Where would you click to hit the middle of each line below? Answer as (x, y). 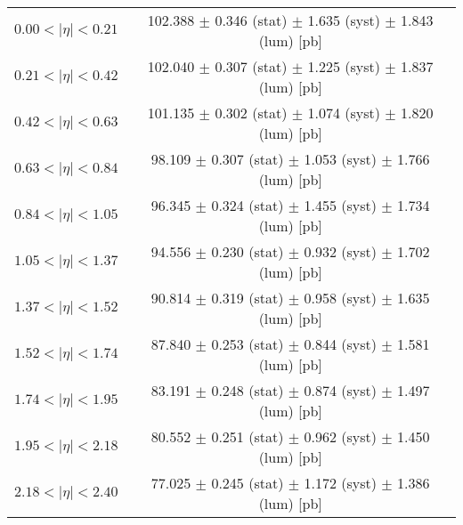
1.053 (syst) (340, 159)
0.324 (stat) (248, 205)
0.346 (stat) (251, 20)
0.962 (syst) (340, 436)
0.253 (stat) (248, 344)
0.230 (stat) (248, 251)
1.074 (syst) (344, 113)
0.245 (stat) (248, 483)
